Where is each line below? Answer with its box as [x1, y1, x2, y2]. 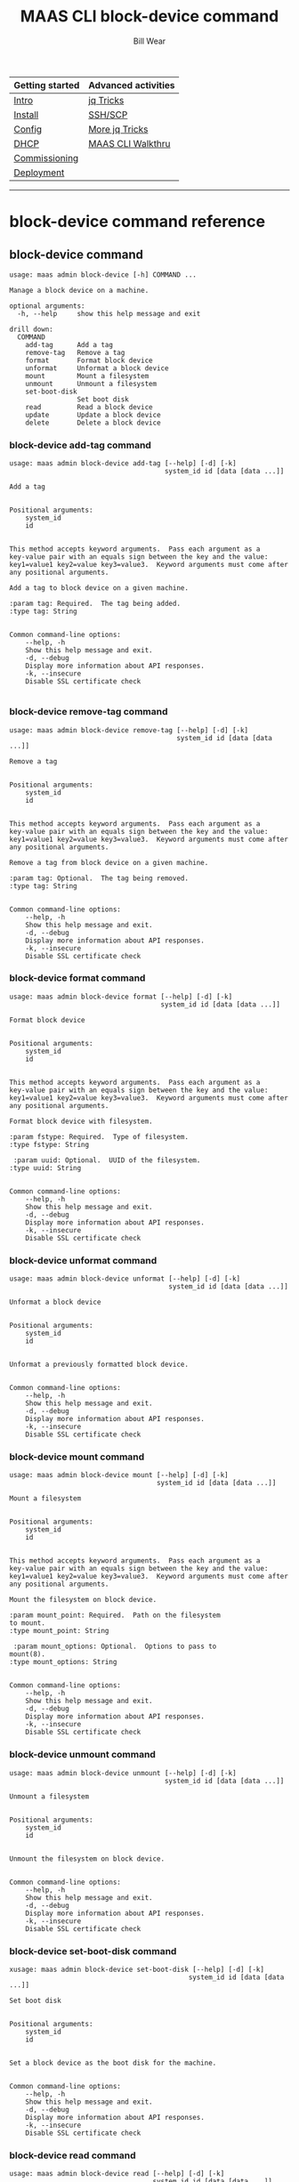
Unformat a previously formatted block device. [9, 1360, 190, 1370]
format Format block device [25, 356, 153, 365]
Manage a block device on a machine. [9, 286, 149, 295]
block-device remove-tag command [9, 706, 168, 718]
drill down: [9, 325, 53, 334]
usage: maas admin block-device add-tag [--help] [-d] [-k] [9, 459, 238, 468]
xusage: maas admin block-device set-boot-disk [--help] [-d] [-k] [9, 1965, 265, 1975]
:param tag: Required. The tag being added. [9, 599, 181, 609]
